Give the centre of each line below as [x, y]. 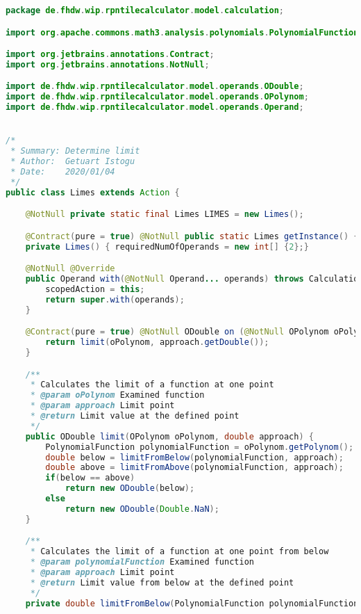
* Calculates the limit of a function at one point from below [179, 552]
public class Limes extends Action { [93, 192]
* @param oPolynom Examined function [117, 395]
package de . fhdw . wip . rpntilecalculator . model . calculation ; [145, 10]
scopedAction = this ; [95, 289]
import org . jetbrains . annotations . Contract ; [110, 55]
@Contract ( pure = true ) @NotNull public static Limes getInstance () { [192, 236]
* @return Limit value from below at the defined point [162, 582]
